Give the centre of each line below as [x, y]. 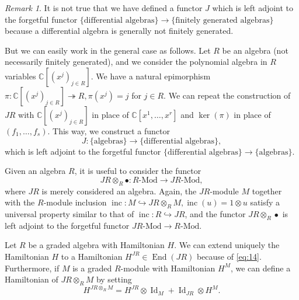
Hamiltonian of [32, 279]
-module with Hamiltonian [168, 268]
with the [20, 202]
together [267, 191]
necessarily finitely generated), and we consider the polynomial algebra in [136, 62]
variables [20, 76]
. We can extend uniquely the [227, 245]
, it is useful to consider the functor [138, 171]
